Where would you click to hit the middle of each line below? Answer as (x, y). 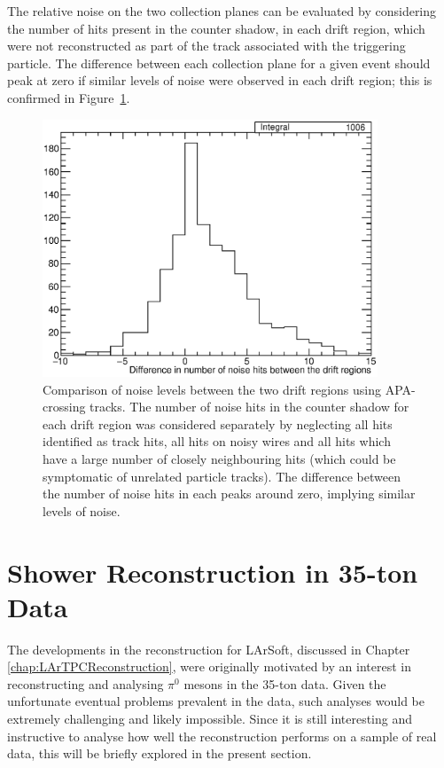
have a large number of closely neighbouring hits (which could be (219, 458)
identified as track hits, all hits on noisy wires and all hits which (217, 441)
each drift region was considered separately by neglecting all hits (218, 423)
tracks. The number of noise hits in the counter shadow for (249, 407)
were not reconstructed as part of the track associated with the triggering (206, 46)
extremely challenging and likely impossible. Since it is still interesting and (210, 719)
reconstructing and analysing (86, 683)
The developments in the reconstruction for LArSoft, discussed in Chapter (209, 649)
